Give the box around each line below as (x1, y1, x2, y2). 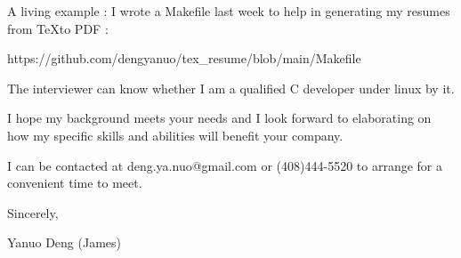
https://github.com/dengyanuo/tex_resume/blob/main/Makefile (7, 49, 361, 68)
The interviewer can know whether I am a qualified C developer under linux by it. (7, 78, 455, 97)
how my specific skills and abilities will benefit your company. (7, 125, 344, 144)
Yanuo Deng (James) (7, 233, 122, 252)
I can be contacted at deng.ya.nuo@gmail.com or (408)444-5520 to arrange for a (7, 156, 442, 174)
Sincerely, (7, 203, 59, 222)
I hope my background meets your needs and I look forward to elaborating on (7, 109, 432, 127)
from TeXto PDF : (7, 19, 109, 37)
